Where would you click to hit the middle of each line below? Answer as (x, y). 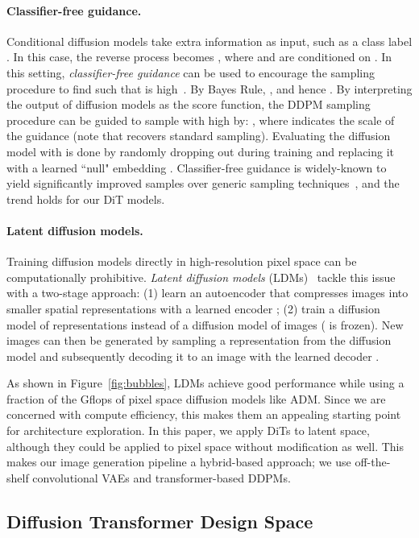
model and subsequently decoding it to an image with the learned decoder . (193, 356)
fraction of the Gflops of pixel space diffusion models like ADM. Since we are (196, 398)
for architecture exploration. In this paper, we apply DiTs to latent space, (188, 430)
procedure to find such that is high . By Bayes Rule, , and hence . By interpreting (209, 88)
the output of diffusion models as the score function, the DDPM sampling (189, 104)
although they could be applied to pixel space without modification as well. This (205, 446)
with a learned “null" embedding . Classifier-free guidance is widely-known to (197, 167)
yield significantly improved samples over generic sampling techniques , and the (203, 183)
